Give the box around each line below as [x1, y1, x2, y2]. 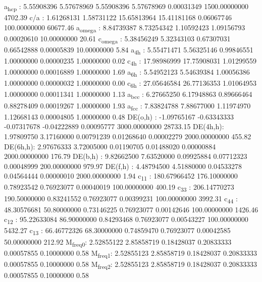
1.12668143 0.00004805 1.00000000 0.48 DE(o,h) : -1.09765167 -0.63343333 [4, 111, 234, 122]
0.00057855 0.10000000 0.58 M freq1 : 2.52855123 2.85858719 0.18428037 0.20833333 [4, 247, 257, 259]
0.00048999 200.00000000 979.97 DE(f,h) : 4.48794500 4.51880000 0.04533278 [4, 160, 242, 171]
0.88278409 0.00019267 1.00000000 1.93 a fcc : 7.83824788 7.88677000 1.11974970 [4, 100, 251, 112]
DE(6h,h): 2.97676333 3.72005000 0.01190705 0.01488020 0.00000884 [4, 141, 216, 151]
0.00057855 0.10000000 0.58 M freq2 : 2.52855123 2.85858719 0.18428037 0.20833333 [4, 258, 257, 270]
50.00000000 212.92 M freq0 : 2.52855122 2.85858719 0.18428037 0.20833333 [4, 236, 232, 248]
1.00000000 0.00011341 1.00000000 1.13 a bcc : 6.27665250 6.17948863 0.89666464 [4, 89, 252, 101]
